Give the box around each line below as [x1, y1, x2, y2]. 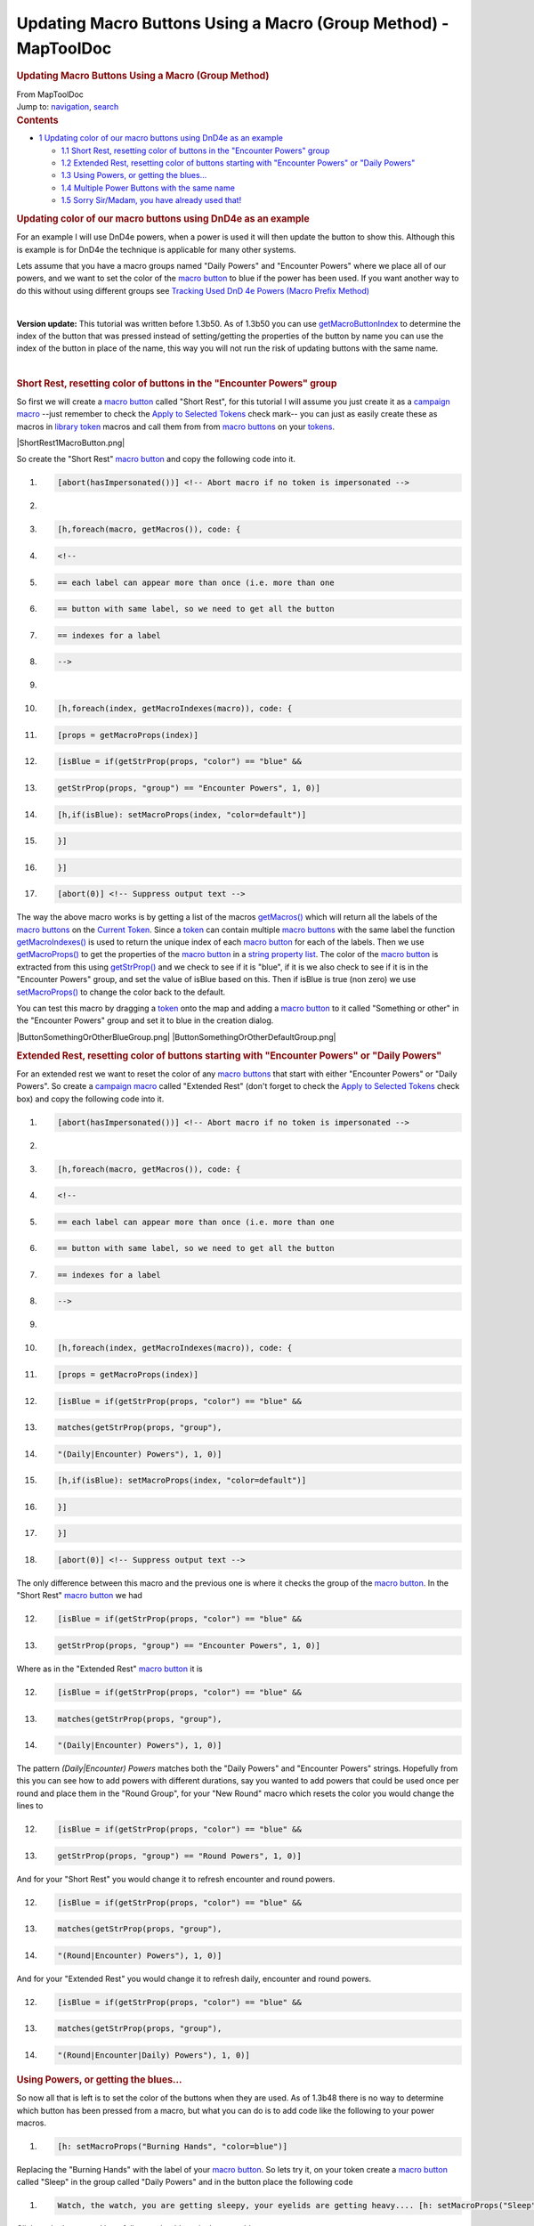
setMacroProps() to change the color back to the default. [16, 987, 226, 997]
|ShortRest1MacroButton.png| [16, 437, 125, 448]
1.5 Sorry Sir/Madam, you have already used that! [61, 195, 242, 206]
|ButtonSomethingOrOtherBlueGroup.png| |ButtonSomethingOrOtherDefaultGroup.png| [16, 1031, 336, 1042]
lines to [16, 1800, 44, 1811]
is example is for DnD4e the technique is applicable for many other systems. [16, 244, 297, 255]
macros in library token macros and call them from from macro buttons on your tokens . [16, 421, 336, 432]
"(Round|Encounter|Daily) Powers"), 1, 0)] [57, 2051, 251, 2060]
